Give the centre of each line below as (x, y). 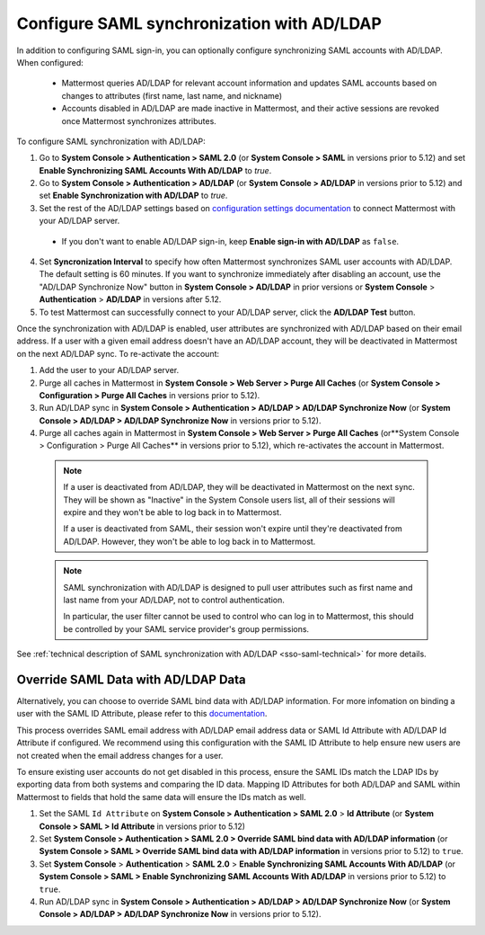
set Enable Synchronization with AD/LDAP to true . (133, 196)
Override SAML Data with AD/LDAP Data (131, 679)
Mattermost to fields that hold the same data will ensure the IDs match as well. (161, 797)
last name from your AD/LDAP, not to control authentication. (174, 600)
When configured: (50, 62)
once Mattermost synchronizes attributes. (139, 120)
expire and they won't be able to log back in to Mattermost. (172, 512)
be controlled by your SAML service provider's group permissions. (186, 628)
